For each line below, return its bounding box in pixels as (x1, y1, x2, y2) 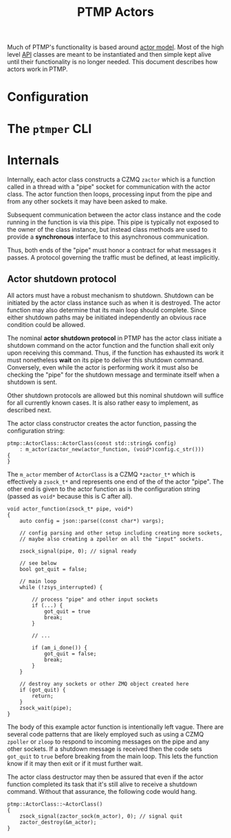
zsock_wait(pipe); (19, 705, 72, 712)
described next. (7, 406, 52, 415)
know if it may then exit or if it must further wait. (7, 759, 143, 768)
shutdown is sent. (7, 378, 57, 386)
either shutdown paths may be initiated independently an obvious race (7, 313, 207, 321)
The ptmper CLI (7, 121, 92, 137)
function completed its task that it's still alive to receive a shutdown (7, 780, 197, 788)
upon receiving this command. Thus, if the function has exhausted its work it (7, 349, 224, 357)
